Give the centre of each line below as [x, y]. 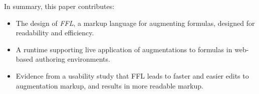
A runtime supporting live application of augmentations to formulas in [124, 49]
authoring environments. [73, 59]
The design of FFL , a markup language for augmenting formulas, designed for [135, 23]
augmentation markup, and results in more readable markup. [109, 85]
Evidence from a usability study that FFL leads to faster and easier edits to [132, 75]
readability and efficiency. [55, 33]
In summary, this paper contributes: [59, 6]
